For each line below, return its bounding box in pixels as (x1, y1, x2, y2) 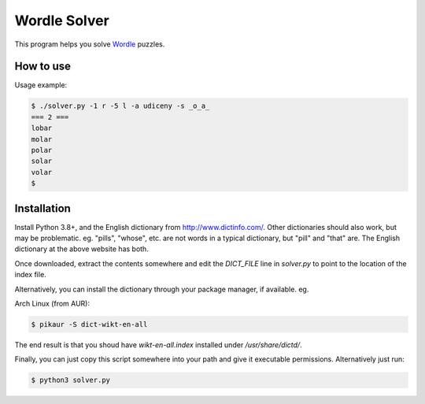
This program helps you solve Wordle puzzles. (14, 39, 165, 49)
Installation (14, 202, 71, 215)
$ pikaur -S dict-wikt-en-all (31, 320, 148, 328)
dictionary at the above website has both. (14, 244, 149, 254)
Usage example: (14, 80, 68, 90)
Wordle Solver (14, 12, 109, 29)
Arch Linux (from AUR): (14, 299, 91, 309)
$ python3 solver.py (31, 376, 110, 385)
